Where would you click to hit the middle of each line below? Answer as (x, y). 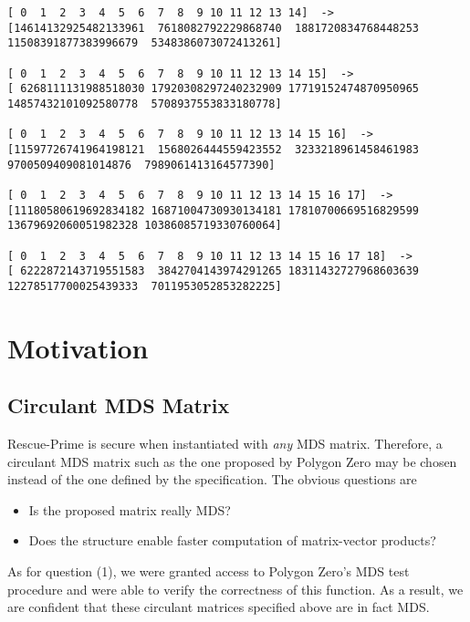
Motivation (78, 347)
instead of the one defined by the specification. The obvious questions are (212, 479)
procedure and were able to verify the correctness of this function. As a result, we (235, 589)
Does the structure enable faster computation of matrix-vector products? (232, 540)
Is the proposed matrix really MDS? (130, 509)
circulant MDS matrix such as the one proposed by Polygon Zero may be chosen (232, 461)
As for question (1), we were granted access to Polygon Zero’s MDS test (209, 571)
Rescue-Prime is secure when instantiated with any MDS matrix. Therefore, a (225, 444)
